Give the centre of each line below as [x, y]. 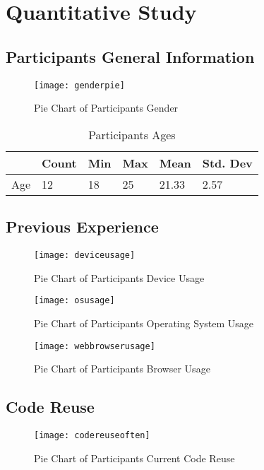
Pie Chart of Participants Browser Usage [122, 369]
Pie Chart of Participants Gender [106, 108]
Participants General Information [130, 56]
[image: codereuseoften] [92, 435]
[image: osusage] [74, 301]
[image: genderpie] [79, 85]
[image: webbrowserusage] [95, 346]
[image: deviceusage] [85, 255]
